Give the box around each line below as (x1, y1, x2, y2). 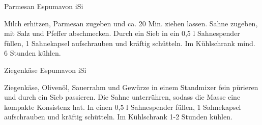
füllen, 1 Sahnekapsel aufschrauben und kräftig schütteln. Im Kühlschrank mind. (4, 37, 255, 48)
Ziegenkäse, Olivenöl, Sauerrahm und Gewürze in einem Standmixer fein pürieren (4, 81, 258, 92)
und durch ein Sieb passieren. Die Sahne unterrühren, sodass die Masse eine (4, 92, 241, 102)
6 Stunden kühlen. (4, 48, 61, 58)
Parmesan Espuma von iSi (4, 1, 83, 11)
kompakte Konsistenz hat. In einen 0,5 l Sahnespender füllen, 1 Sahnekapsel (4, 101, 241, 112)
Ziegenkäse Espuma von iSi (4, 64, 86, 75)
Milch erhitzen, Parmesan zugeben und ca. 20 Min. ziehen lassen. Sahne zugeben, (4, 18, 258, 28)
